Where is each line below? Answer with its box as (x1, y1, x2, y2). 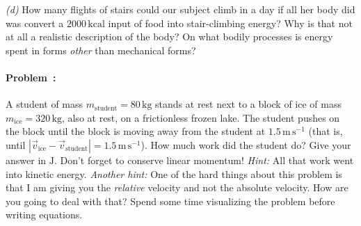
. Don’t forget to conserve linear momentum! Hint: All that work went (54, 152, 354, 167)
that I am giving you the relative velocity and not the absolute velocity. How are (6, 180, 348, 195)
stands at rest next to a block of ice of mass (155, 97, 342, 111)
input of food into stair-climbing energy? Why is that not (108, 15, 353, 30)
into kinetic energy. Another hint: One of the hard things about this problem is (6, 166, 342, 181)
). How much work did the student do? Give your (141, 137, 351, 152)
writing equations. (6, 207, 83, 222)
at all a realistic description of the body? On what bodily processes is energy (6, 29, 333, 44)
